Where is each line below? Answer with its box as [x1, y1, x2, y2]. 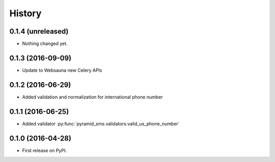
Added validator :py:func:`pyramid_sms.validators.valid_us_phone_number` [22, 120, 180, 127]
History [9, 8, 42, 19]
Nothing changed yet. [22, 41, 68, 47]
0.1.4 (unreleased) [9, 27, 69, 36]
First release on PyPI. [22, 147, 67, 153]
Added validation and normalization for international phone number [22, 94, 163, 100]
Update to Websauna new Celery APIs [22, 67, 102, 73]
